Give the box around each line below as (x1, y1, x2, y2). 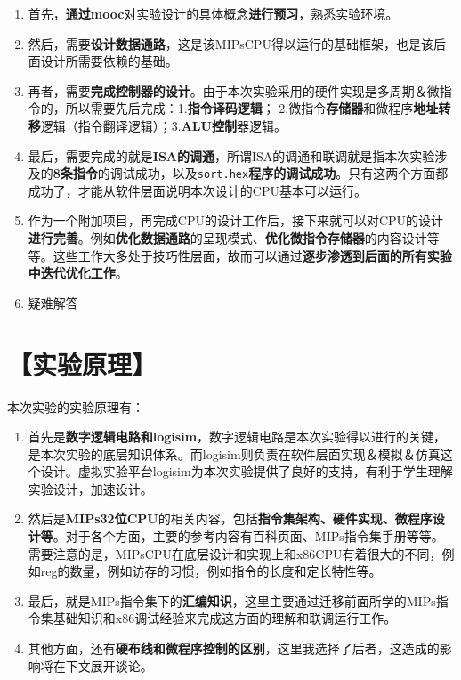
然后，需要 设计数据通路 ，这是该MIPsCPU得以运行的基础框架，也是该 (28, 34, 433, 53)
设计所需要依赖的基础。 (40, 52, 178, 70)
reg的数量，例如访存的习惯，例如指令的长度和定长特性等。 (40, 562, 382, 580)
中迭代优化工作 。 (28, 263, 128, 282)
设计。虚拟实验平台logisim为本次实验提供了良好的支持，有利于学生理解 (40, 462, 453, 481)
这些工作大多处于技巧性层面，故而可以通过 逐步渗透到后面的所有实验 (53, 246, 452, 264)
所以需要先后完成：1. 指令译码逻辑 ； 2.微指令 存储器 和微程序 (65, 99, 414, 117)
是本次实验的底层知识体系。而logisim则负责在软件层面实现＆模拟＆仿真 (28, 444, 441, 463)
